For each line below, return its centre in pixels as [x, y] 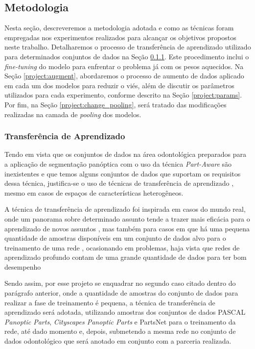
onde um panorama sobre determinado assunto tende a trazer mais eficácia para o [127, 218]
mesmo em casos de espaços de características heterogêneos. [94, 192]
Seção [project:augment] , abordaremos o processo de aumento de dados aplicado [124, 76]
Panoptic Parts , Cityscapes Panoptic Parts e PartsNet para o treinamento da [120, 321]
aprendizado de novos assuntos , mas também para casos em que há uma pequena [127, 228]
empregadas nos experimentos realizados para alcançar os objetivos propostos [120, 37]
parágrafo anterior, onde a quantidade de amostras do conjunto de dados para [121, 293]
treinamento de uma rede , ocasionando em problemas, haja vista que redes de [122, 247]
